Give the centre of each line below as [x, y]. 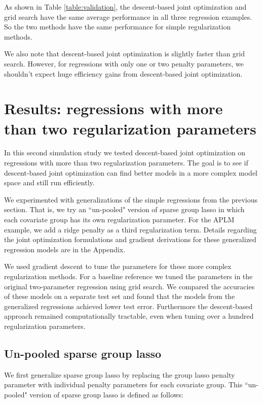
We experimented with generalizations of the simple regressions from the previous [131, 199]
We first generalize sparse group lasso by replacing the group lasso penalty [120, 374]
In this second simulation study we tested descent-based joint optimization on [125, 153]
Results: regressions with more [114, 108]
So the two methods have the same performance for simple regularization [118, 27]
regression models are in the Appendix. [65, 249]
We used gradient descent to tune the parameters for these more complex [118, 266]
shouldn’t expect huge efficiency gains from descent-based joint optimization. [123, 73]
